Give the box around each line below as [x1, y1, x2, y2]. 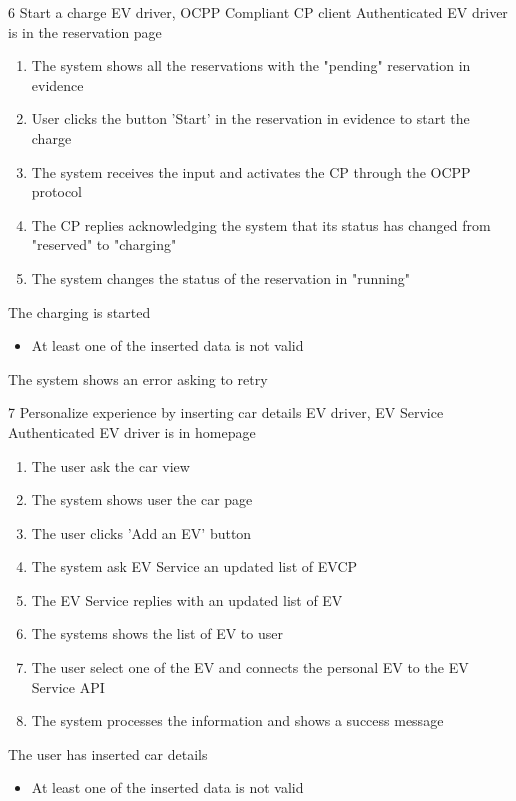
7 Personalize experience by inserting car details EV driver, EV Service [8, 402, 444, 423]
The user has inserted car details [8, 743, 208, 764]
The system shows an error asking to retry [8, 368, 268, 389]
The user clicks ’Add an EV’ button [31, 522, 252, 543]
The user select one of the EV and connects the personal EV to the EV [31, 657, 469, 678]
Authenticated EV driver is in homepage [8, 421, 256, 442]
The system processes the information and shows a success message [31, 710, 444, 731]
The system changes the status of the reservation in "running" [31, 267, 410, 288]
